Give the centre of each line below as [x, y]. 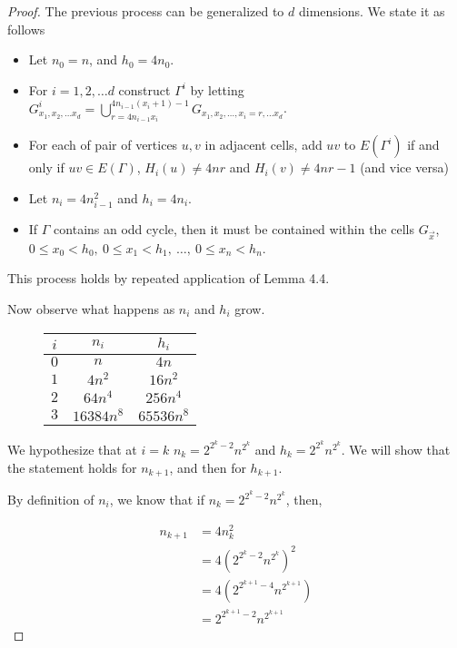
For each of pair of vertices [103, 145]
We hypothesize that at [72, 449]
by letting [217, 89]
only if [46, 167]
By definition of [51, 500]
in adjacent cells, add [263, 145]
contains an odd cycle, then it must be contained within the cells [234, 229]
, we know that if [157, 500]
